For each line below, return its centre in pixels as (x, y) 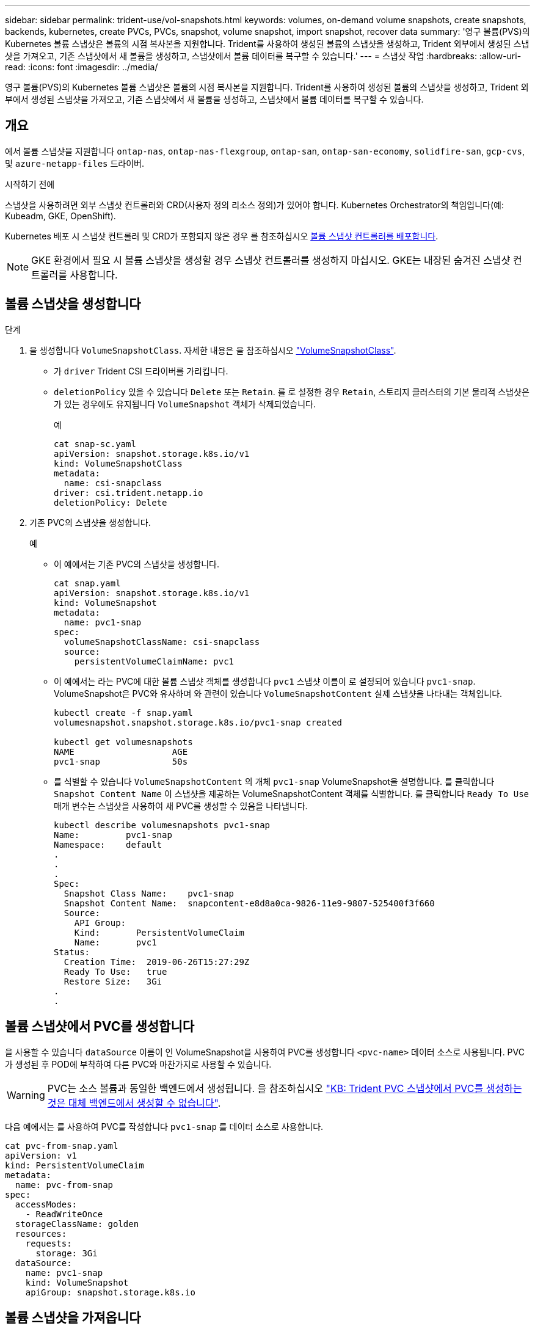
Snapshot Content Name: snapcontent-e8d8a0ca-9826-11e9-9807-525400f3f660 (249, 903)
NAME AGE (121, 752)
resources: (41, 1233)
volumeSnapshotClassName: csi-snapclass (162, 642)
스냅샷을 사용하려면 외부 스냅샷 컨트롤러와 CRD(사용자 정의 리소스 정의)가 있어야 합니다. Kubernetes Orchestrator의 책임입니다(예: (255, 205)
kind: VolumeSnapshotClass (118, 463)
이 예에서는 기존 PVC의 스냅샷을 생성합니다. (137, 564)
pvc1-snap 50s (121, 761)
